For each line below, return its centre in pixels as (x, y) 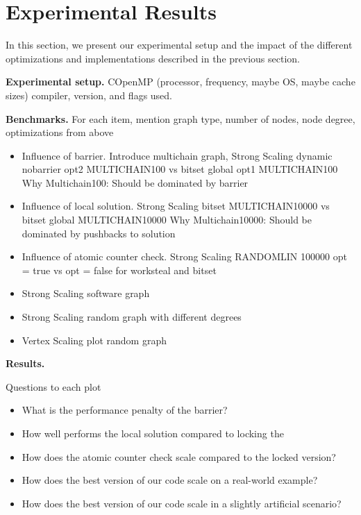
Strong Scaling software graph (86, 293)
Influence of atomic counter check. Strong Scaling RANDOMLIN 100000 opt (184, 256)
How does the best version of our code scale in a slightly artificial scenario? (182, 503)
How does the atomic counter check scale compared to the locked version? (179, 456)
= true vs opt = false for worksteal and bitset (119, 270)
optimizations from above (60, 132)
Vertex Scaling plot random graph (94, 340)
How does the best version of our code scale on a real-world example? (170, 480)
